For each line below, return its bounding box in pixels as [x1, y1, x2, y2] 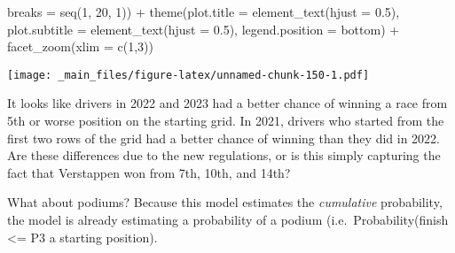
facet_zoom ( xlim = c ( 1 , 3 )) [7, 37, 153, 56]
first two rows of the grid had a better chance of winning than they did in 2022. [7, 128, 440, 147]
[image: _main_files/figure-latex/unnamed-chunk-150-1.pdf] [7, 68, 370, 81]
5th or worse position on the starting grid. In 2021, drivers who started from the [7, 111, 444, 130]
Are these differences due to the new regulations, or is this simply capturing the [7, 146, 441, 165]
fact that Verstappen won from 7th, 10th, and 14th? [7, 163, 291, 181]
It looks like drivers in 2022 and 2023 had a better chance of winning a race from [7, 94, 448, 112]
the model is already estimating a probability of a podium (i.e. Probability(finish [7, 211, 449, 228]
